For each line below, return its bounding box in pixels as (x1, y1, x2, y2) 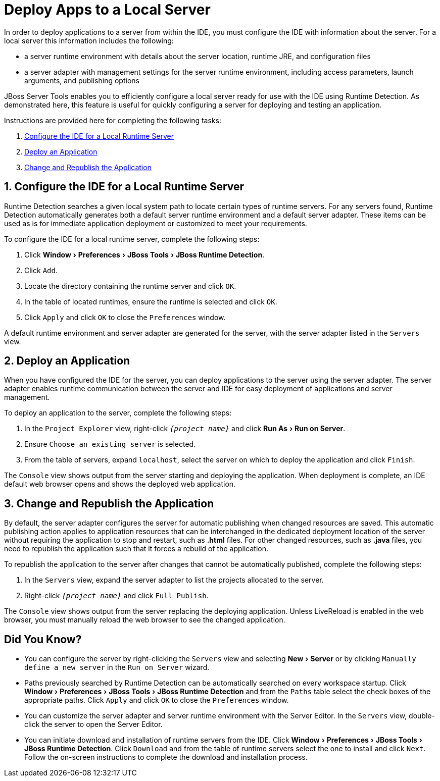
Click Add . (24, 266, 58, 275)
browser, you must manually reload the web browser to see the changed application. (4, 615, 285, 624)
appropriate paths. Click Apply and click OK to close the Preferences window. (24, 696, 289, 705)
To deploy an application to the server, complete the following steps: (4, 408, 232, 418)
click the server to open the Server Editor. (24, 720, 163, 729)
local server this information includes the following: (4, 36, 174, 45)
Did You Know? (4, 633, 82, 646)
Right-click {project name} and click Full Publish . (24, 591, 209, 600)
